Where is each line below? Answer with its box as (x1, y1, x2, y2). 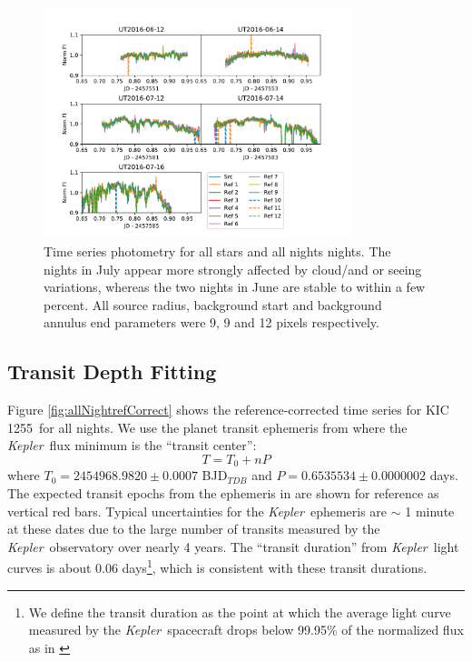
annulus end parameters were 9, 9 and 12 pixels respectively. (44, 313, 379, 332)
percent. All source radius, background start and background (44, 295, 382, 314)
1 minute (405, 501, 455, 520)
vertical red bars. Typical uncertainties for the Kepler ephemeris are (7, 501, 388, 520)
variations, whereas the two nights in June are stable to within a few (44, 277, 426, 296)
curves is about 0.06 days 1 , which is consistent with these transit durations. (7, 556, 428, 577)
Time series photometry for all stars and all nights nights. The (44, 241, 391, 260)
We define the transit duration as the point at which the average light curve (28, 602, 451, 621)
